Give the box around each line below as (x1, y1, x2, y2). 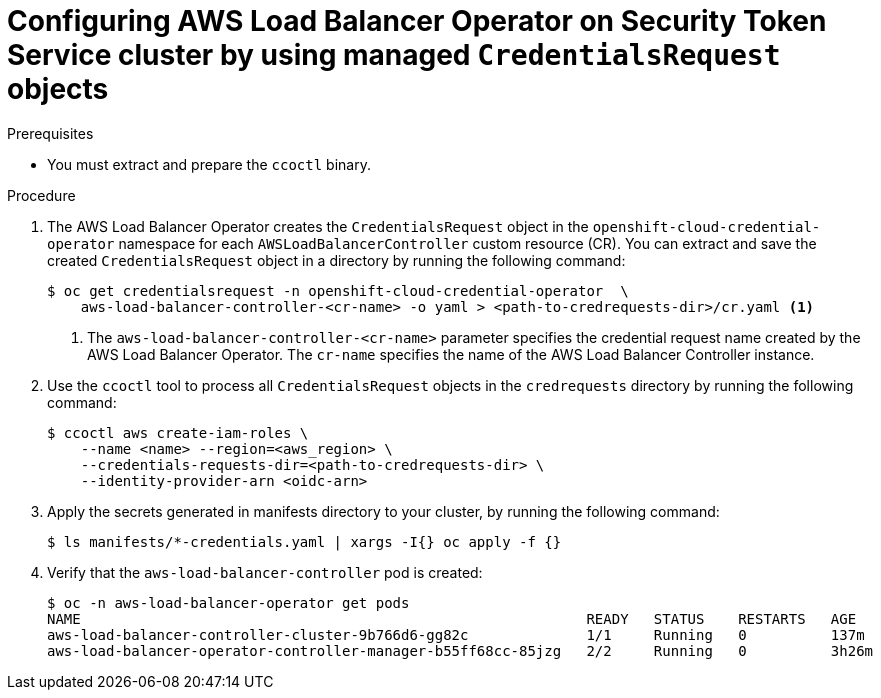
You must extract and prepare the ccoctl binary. (47, 155, 371, 173)
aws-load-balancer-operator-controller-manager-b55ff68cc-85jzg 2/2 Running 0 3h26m (47, 642, 874, 659)
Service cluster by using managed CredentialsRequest (7, 38, 781, 72)
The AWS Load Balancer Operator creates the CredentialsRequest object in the (47, 217, 589, 235)
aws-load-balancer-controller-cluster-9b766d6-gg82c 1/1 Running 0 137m (47, 626, 865, 643)
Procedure (7, 186, 76, 204)
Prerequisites (7, 124, 94, 142)
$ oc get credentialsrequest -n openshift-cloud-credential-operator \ (47, 282, 629, 299)
